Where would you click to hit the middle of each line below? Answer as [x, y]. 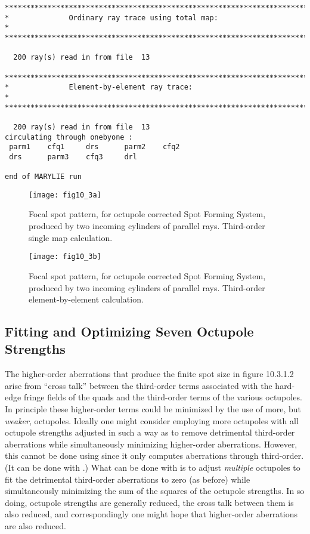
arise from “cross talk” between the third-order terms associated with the [139, 385]
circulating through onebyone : [69, 137]
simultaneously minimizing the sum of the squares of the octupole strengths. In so [155, 491]
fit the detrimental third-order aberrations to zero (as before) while [128, 479]
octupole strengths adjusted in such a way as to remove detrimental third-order [150, 432]
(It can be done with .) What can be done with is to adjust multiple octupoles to [153, 467]
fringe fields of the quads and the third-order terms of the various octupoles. [163, 397]
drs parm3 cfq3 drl [73, 157]
